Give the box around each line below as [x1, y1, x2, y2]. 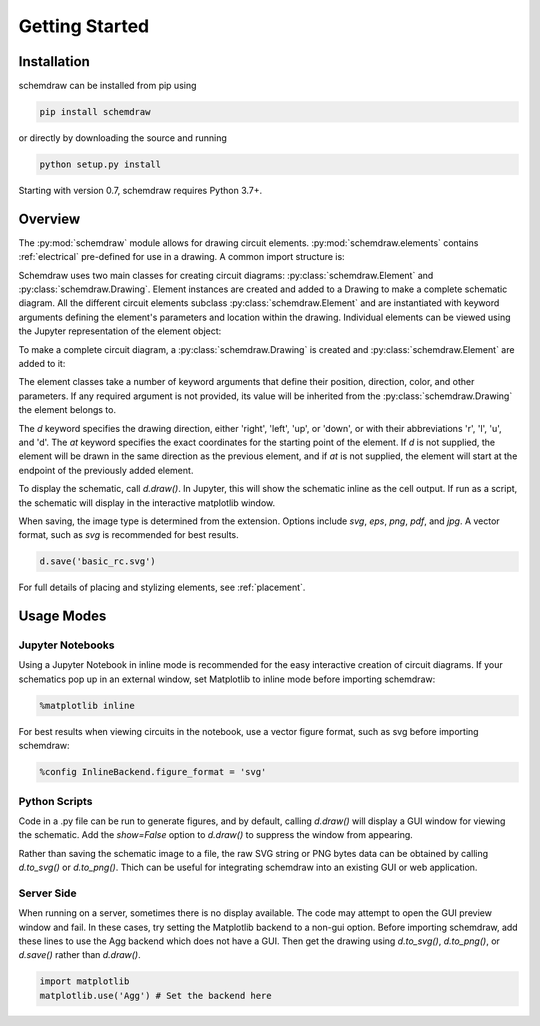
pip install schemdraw [39, 106, 151, 118]
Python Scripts [18, 794, 93, 808]
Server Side [18, 886, 77, 900]
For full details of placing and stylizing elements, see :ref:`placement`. [18, 581, 306, 594]
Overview [18, 210, 81, 227]
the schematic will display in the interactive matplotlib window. [18, 496, 276, 509]
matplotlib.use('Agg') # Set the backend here [39, 990, 272, 1001]
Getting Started [18, 15, 150, 37]
